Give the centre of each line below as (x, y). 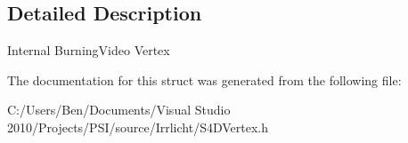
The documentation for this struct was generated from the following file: (204, 79)
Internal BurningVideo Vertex (89, 50)
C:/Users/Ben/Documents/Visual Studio (119, 110)
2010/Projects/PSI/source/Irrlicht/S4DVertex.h (138, 127)
